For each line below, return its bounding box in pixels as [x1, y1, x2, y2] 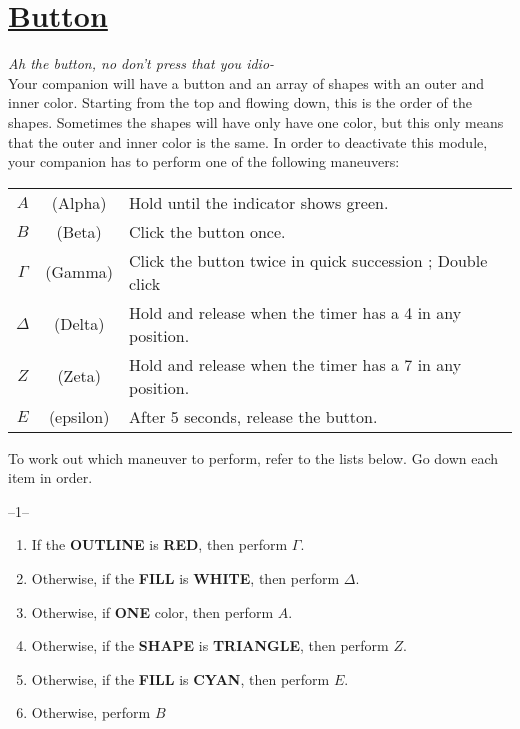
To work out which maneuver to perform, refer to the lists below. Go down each [8, 447, 499, 468]
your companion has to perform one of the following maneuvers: [8, 151, 400, 172]
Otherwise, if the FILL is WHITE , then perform [31, 568, 340, 589]
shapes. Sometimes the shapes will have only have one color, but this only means [8, 111, 504, 132]
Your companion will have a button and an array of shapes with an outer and [8, 72, 484, 93]
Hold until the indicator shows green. [129, 190, 389, 214]
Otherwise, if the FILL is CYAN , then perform [31, 668, 330, 689]
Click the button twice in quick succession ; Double [129, 248, 488, 272]
